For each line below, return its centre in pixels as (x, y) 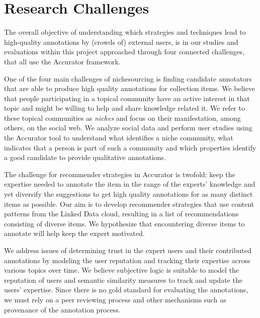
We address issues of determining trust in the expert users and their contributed (128, 250)
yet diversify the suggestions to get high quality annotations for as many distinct (128, 194)
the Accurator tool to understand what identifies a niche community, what (119, 138)
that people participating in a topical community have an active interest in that (127, 98)
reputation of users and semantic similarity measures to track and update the (123, 280)
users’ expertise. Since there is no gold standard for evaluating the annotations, (126, 290)
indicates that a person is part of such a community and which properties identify (130, 147)
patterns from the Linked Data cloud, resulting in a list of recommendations (121, 214)
